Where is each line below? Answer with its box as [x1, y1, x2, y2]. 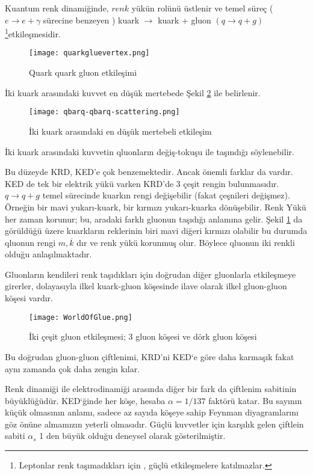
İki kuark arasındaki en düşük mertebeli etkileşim [29, 124, 212, 137]
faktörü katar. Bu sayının [208, 394, 302, 406]
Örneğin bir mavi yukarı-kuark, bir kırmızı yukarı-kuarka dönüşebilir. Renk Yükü [5, 200, 306, 213]
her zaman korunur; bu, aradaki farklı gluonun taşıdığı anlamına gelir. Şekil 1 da [5, 212, 303, 225]
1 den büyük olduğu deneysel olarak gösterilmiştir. [39, 429, 226, 442]
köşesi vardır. [5, 292, 53, 304]
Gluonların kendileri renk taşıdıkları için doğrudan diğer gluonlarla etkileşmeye [5, 268, 296, 280]
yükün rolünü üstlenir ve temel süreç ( [131, 2, 273, 14]
